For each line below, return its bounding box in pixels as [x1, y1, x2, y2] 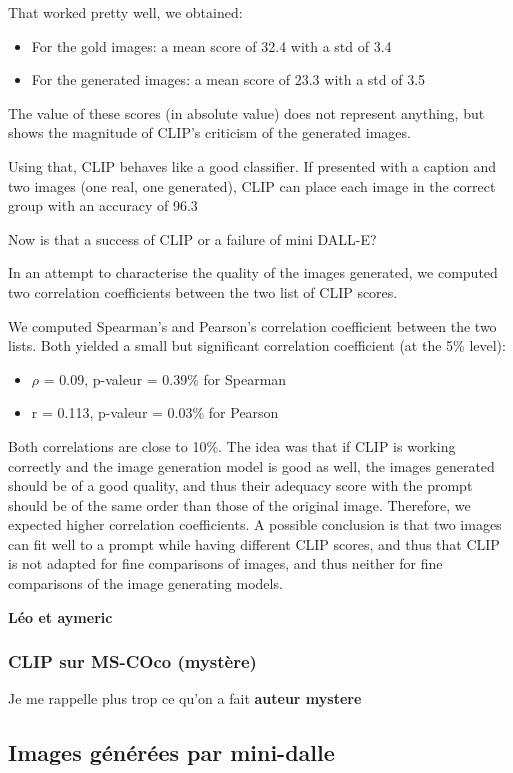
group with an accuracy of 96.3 [8, 195, 198, 216]
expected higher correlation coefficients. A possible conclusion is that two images [8, 514, 502, 535]
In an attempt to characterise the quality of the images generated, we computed [8, 262, 498, 283]
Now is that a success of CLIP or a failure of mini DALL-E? [8, 228, 377, 249]
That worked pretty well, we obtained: [8, 2, 243, 22]
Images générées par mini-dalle [8, 737, 335, 768]
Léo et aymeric [8, 606, 113, 627]
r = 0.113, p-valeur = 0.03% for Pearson [31, 402, 279, 423]
